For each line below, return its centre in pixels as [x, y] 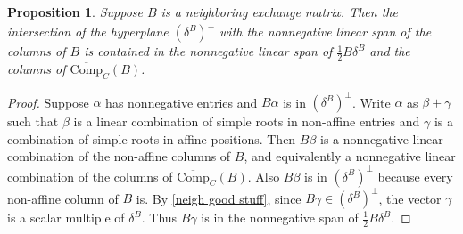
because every [415, 176]
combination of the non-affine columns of [119, 156]
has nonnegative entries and [182, 102]
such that [33, 121]
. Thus [159, 217]
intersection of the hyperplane [88, 32]
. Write [371, 102]
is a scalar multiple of [66, 217]
